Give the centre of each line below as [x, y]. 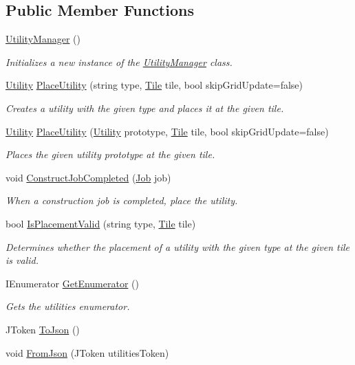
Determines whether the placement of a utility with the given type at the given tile [178, 246]
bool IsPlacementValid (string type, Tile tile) [101, 223]
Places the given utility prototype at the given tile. [110, 154]
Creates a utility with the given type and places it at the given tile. [145, 108]
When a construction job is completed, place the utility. [122, 200]
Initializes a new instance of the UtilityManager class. [119, 62]
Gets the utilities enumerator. [68, 306]
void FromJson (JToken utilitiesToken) [87, 352]
